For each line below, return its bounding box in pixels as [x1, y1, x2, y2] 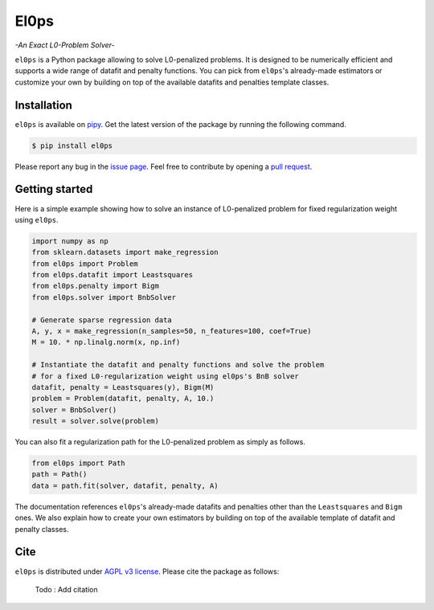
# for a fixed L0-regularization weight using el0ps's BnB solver [31, 371, 299, 381]
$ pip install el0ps [31, 141, 113, 150]
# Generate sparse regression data [31, 315, 172, 325]
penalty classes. [14, 524, 69, 534]
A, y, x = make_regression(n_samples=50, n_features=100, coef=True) [31, 326, 312, 335]
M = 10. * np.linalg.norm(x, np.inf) [31, 338, 181, 347]
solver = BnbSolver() [31, 405, 117, 414]
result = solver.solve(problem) [31, 416, 160, 426]
